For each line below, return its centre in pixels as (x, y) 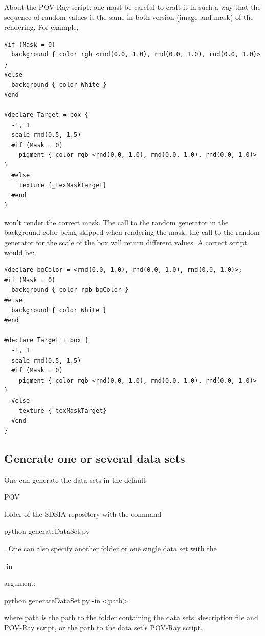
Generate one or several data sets (95, 458)
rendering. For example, (41, 27)
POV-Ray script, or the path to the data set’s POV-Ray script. (103, 627)
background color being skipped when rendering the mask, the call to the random (132, 232)
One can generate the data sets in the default (75, 479)
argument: (20, 583)
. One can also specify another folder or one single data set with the (111, 548)
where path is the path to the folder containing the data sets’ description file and (131, 617)
